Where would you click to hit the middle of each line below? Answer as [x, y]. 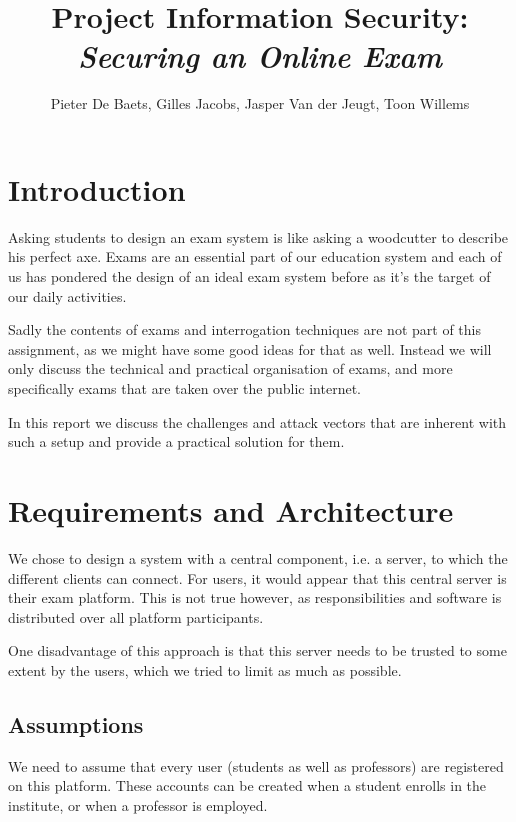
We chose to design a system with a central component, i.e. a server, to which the [258, 557]
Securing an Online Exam [260, 56]
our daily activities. [67, 295]
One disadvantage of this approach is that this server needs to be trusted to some [257, 650]
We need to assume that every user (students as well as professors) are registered [256, 765]
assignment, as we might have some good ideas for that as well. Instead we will [250, 348]
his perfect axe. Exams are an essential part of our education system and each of [255, 256]
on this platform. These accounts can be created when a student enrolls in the [247, 785]
